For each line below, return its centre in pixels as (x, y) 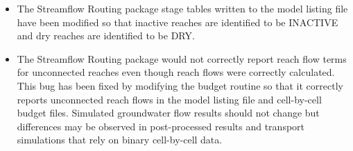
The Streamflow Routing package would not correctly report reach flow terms (182, 58)
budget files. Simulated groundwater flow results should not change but (168, 113)
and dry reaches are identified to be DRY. (106, 36)
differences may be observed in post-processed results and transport (161, 126)
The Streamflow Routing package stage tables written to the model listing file (182, 8)
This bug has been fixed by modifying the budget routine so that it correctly (180, 85)
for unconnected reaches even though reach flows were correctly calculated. (176, 72)
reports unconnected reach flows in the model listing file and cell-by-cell (169, 99)
